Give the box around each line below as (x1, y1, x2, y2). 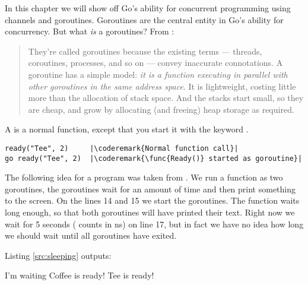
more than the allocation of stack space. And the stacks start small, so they (28, 91, 304, 104)
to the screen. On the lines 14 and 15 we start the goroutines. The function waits (5, 194, 300, 207)
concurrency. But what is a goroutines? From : (5, 25, 174, 37)
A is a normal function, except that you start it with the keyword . (5, 123, 249, 135)
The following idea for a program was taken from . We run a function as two (5, 171, 283, 183)
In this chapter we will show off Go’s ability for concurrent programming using (5, 2, 291, 14)
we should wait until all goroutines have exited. (5, 229, 177, 242)
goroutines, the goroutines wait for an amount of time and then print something (5, 182, 296, 195)
